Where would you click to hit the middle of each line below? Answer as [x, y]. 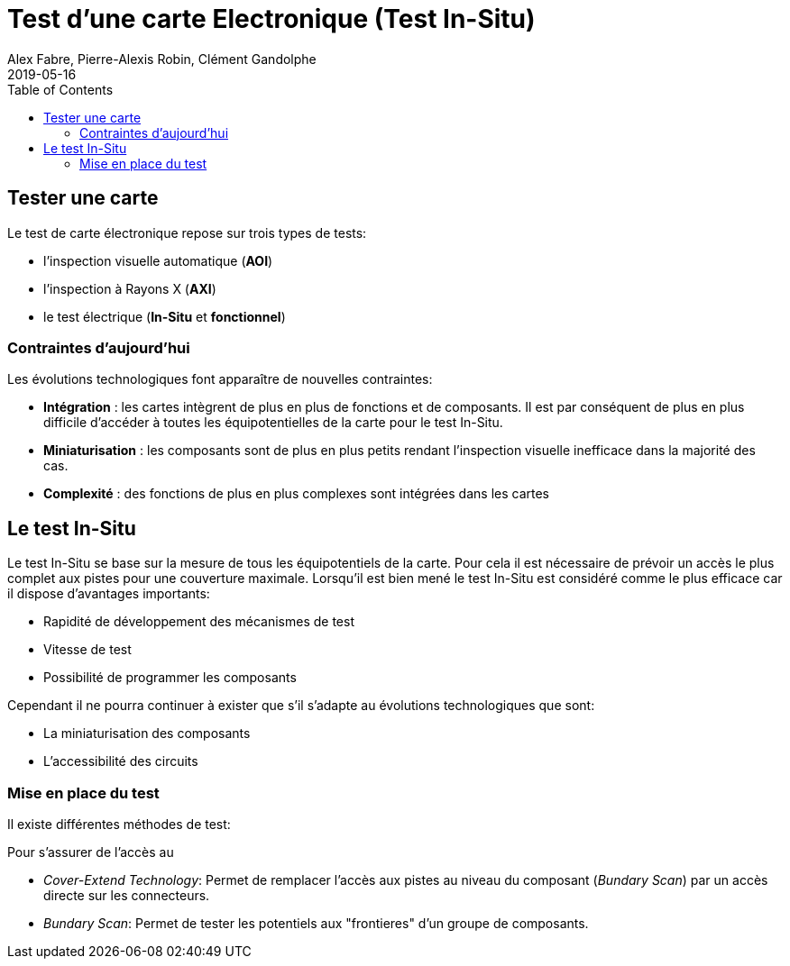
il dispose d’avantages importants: [109, 594]
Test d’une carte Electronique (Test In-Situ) [271, 19]
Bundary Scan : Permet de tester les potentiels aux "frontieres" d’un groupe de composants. [316, 923]
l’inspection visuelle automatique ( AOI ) [158, 260]
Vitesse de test [87, 650]
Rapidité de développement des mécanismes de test [199, 622]
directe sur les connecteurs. [127, 895]
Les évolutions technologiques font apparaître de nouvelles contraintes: [220, 379]
